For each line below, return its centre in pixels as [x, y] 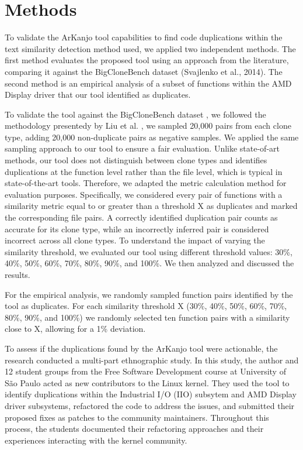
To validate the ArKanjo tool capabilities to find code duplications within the [144, 37]
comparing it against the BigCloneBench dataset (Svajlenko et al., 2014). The [144, 71]
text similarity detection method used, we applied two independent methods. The [150, 48]
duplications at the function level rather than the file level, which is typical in [144, 171]
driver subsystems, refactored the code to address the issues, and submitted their [150, 405]
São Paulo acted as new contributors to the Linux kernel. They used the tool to [147, 382]
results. [18, 274]
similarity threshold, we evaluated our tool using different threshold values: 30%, [149, 251]
